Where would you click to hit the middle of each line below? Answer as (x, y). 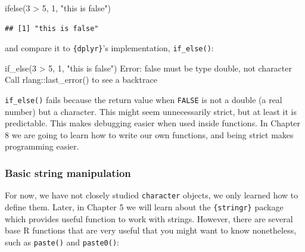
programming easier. (42, 146)
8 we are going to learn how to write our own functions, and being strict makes (149, 134)
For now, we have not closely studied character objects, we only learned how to (152, 195)
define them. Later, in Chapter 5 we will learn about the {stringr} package (144, 206)
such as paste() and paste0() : (62, 242)
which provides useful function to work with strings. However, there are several (149, 218)
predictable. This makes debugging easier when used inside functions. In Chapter (153, 123)
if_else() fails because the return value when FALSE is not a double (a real (144, 100)
